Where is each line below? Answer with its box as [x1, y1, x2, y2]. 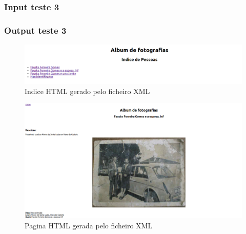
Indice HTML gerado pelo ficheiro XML [25, 85, 150, 96]
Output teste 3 [4, 24, 67, 36]
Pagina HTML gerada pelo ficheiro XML [25, 220, 153, 230]
